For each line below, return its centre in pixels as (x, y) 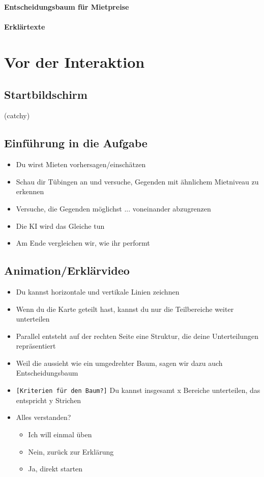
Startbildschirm (46, 94)
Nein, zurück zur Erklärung (71, 451)
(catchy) (17, 115)
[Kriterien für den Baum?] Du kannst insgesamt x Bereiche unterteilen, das (138, 390)
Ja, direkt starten (55, 469)
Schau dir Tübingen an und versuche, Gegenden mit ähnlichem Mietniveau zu (137, 181)
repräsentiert (36, 346)
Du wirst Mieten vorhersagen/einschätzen (81, 164)
